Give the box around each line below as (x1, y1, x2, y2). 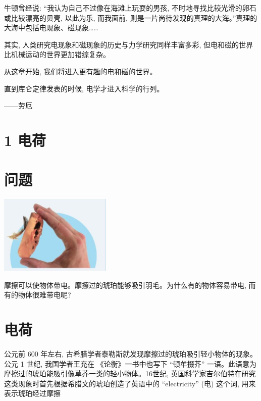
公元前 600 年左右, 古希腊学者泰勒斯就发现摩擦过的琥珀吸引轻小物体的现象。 (4, 348, 257, 359)
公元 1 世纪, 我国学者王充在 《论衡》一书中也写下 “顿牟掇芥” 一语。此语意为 (4, 358, 257, 369)
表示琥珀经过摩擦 (4, 388, 61, 398)
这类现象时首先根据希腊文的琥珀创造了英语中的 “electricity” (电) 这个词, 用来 (4, 378, 256, 388)
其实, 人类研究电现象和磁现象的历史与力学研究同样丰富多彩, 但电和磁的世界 (4, 39, 253, 49)
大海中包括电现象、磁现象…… (4, 22, 98, 33)
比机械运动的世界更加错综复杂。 (4, 49, 110, 60)
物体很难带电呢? (18, 289, 71, 300)
